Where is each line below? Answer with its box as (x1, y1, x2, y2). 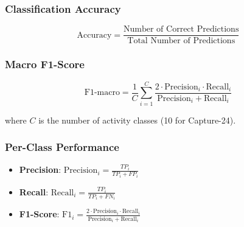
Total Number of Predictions (127, 37, 235, 46)
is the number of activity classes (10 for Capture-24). (38, 113, 236, 126)
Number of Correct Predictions (124, 25, 239, 34)
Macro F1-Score (5, 57, 85, 72)
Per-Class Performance (5, 139, 119, 155)
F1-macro (84, 88, 120, 97)
